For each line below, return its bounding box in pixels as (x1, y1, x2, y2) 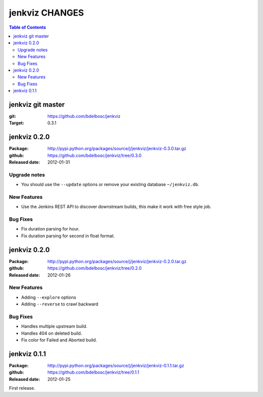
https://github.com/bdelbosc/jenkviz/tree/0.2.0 (47, 265, 142, 271)
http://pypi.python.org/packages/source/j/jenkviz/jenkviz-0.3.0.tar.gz (47, 146, 187, 151)
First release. (9, 385, 36, 391)
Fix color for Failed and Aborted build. (21, 337, 97, 343)
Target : (9, 120, 24, 126)
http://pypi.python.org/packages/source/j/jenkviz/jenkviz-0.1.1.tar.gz (47, 362, 185, 368)
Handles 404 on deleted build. (21, 330, 82, 336)
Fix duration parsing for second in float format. (21, 233, 115, 239)
